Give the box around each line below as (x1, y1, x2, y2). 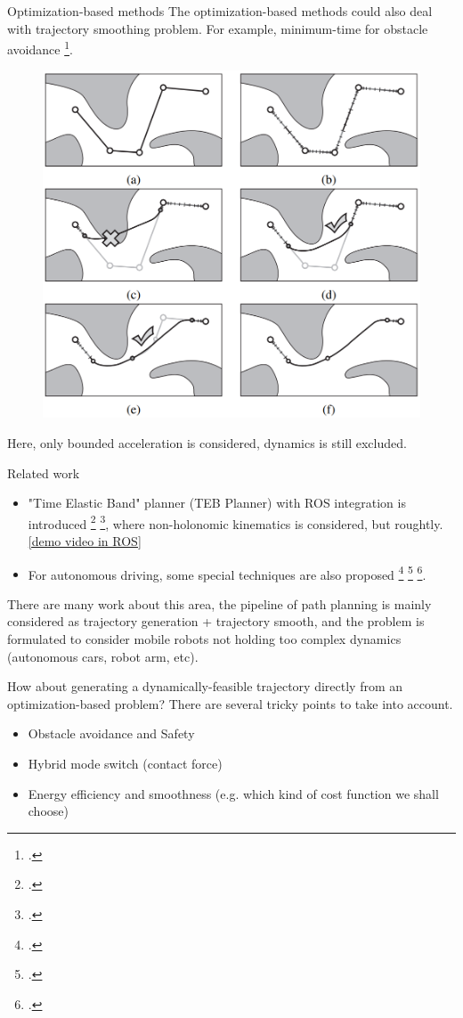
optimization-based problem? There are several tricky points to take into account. (7, 694, 453, 713)
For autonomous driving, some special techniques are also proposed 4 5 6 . (28, 562, 426, 583)
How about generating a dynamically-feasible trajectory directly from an (7, 677, 403, 696)
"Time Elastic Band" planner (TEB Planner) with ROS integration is (28, 493, 406, 512)
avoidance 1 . (7, 37, 73, 58)
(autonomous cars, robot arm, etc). (7, 647, 199, 665)
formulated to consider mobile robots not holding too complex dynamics (7, 630, 402, 647)
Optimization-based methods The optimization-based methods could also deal (7, 2, 433, 20)
